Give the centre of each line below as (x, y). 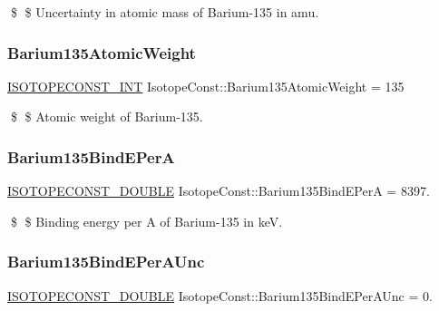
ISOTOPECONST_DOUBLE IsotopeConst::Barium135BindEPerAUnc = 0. (220, 295)
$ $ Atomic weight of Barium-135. (107, 117)
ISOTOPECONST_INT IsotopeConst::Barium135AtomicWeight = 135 (206, 86)
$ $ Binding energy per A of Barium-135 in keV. (146, 221)
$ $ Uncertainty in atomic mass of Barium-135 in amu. (165, 12)
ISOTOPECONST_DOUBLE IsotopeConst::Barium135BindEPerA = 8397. (219, 191)
